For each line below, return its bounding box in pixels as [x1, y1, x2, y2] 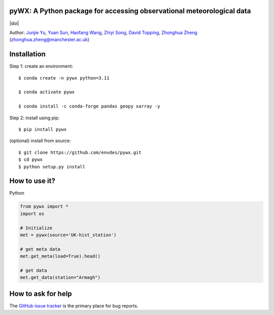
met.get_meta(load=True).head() [20, 254, 101, 259]
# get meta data [20, 246, 61, 252]
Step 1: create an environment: [9, 63, 74, 69]
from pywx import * [20, 203, 68, 209]
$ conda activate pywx [18, 89, 75, 95]
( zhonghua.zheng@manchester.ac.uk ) [9, 37, 90, 43]
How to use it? [9, 177, 55, 185]
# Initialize [20, 225, 53, 231]
